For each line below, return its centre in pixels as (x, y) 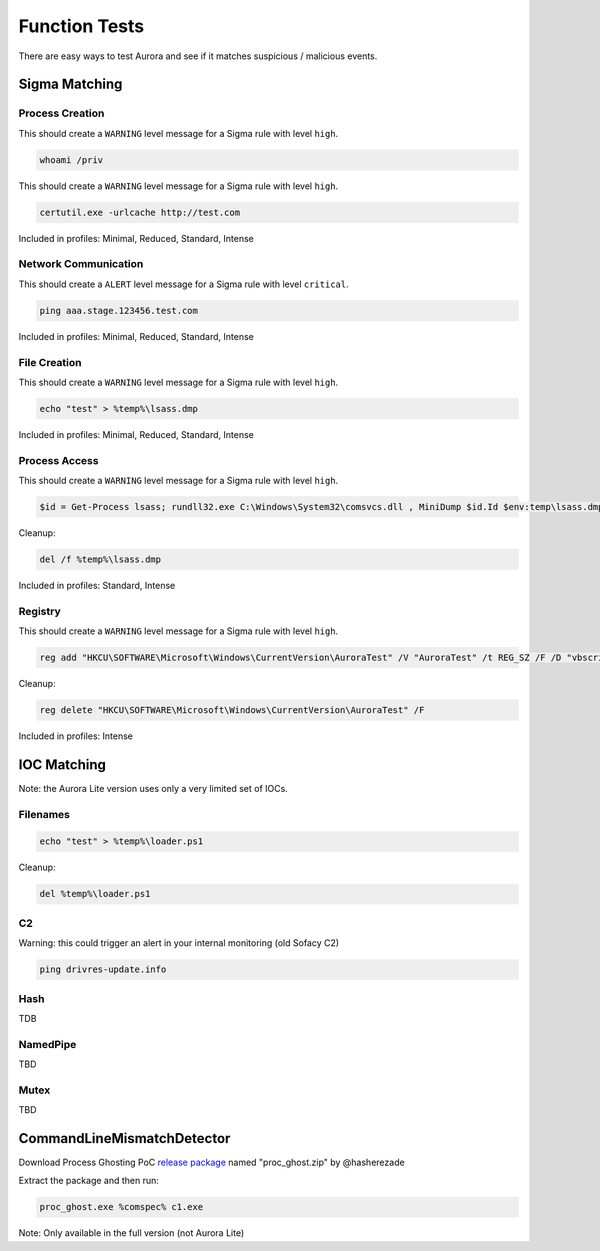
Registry (39, 611)
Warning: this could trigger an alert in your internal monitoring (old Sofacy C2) (179, 943)
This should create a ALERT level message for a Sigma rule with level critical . (183, 284)
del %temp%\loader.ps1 (95, 894)
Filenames (44, 814)
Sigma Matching (70, 84)
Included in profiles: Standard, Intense (97, 585)
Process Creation (61, 113)
